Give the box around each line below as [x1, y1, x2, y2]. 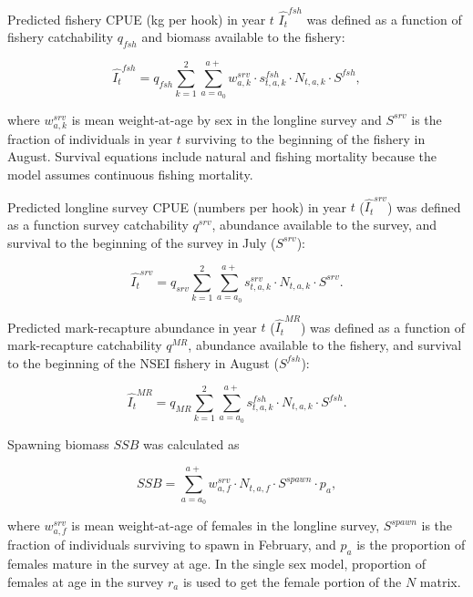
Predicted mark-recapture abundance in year [7, 317, 257, 336]
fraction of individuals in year [7, 129, 173, 148]
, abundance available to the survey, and [211, 214, 437, 233]
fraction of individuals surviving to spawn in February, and [7, 535, 336, 554]
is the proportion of [356, 535, 466, 554]
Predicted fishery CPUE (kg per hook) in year [7, 9, 266, 28]
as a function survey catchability [7, 214, 189, 233]
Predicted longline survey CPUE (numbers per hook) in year [7, 197, 346, 216]
